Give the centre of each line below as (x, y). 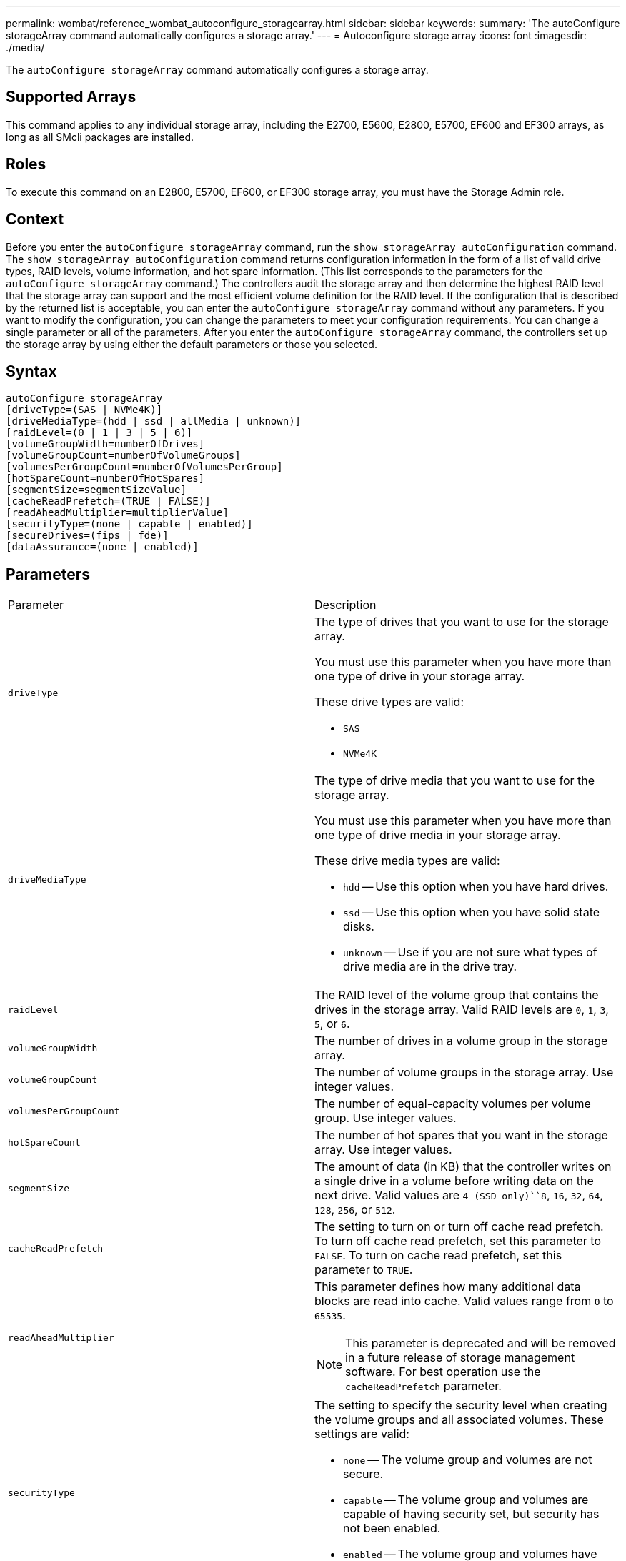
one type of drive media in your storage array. (438, 835)
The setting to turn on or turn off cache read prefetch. (459, 1227)
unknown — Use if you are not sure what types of (470, 952)
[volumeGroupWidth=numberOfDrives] (105, 444)
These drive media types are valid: (407, 861)
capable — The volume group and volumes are (466, 1500)
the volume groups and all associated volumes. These (459, 1420)
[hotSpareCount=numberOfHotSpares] (105, 479)
